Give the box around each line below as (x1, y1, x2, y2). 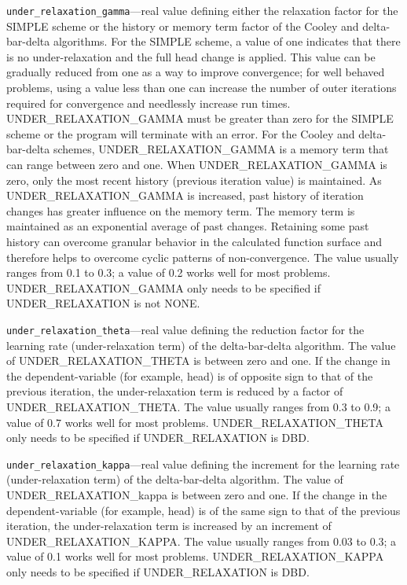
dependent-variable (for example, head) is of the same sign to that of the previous (6, 502, 401, 518)
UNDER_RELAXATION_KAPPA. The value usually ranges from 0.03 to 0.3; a (6, 532, 397, 549)
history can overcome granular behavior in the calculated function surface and (6, 233, 382, 249)
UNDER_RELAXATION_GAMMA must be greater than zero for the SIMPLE (6, 110, 394, 127)
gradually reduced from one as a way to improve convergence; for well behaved (6, 64, 385, 80)
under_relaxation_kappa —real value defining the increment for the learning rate (6, 455, 400, 472)
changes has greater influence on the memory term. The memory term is (6, 202, 355, 219)
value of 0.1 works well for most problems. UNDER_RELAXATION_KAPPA (6, 548, 384, 565)
